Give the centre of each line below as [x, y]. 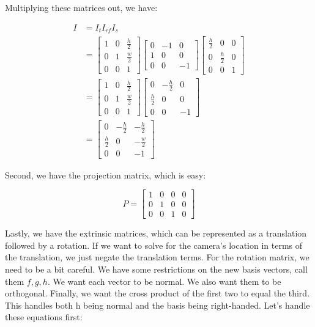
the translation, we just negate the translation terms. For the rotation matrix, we [157, 257]
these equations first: [44, 317]
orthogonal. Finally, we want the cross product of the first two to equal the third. [157, 293]
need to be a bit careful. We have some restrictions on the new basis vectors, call [156, 269]
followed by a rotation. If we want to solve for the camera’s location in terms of [154, 245]
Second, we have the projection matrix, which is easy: [106, 175]
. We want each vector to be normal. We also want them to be [164, 281]
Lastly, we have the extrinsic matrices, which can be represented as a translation [156, 233]
